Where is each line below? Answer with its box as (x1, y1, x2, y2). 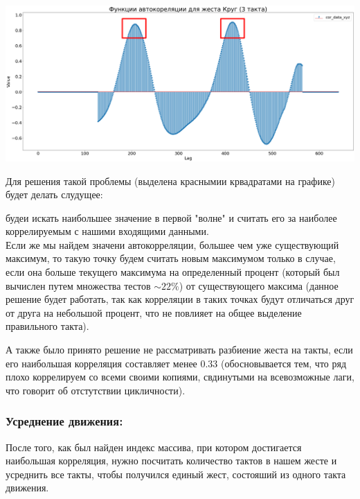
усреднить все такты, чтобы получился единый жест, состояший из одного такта (6, 466, 346, 481)
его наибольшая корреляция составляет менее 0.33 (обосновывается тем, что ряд (6, 356, 347, 370)
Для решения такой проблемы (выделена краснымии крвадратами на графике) (6, 173, 336, 188)
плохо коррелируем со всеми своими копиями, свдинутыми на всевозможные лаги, (6, 369, 354, 384)
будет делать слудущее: (6, 187, 103, 202)
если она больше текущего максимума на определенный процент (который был (6, 265, 340, 279)
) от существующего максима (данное (179, 278, 339, 292)
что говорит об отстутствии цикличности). (6, 383, 186, 397)
